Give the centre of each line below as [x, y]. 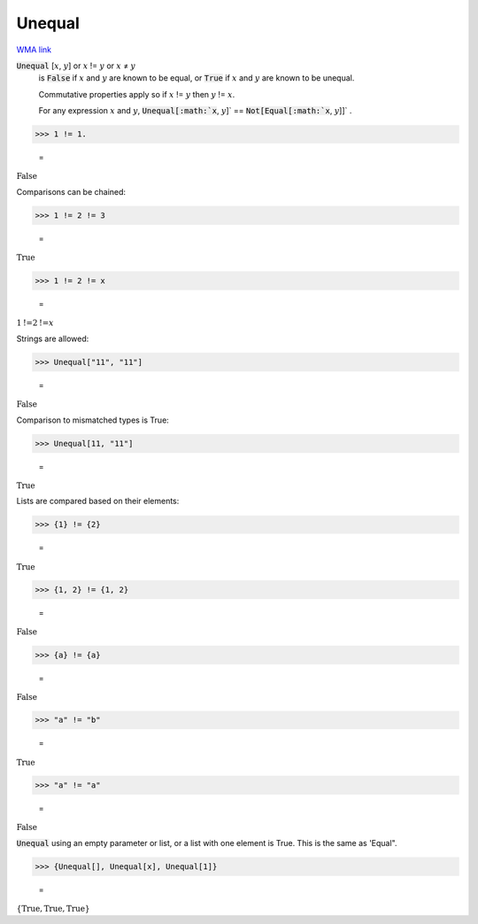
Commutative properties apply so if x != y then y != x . [137, 94]
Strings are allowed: [53, 338]
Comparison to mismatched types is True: [93, 420]
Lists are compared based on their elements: [98, 501]
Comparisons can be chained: [71, 192]
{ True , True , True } [53, 909]
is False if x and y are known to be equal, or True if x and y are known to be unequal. [197, 78]
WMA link [34, 50]
